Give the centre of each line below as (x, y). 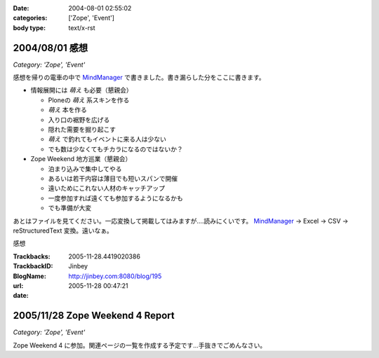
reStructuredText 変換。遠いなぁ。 (63, 230)
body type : (29, 27)
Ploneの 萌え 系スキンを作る (89, 100)
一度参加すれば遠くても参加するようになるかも (115, 198)
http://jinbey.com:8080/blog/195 (115, 276)
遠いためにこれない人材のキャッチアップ (106, 188)
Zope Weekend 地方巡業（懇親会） (81, 159)
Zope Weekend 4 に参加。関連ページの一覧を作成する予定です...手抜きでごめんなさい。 (140, 345)
